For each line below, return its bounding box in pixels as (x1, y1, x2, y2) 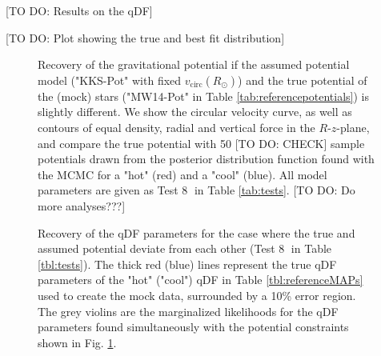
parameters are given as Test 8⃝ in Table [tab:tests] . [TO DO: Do (38, 182, 355, 198)
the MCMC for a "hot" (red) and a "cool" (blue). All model (38, 166, 327, 182)
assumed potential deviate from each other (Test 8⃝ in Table (38, 240, 332, 257)
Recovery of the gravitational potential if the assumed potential (38, 56, 350, 73)
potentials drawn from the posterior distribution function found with (38, 150, 375, 167)
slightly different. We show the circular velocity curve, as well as (38, 103, 352, 120)
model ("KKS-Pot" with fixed (38, 71, 182, 88)
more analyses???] (38, 197, 126, 214)
